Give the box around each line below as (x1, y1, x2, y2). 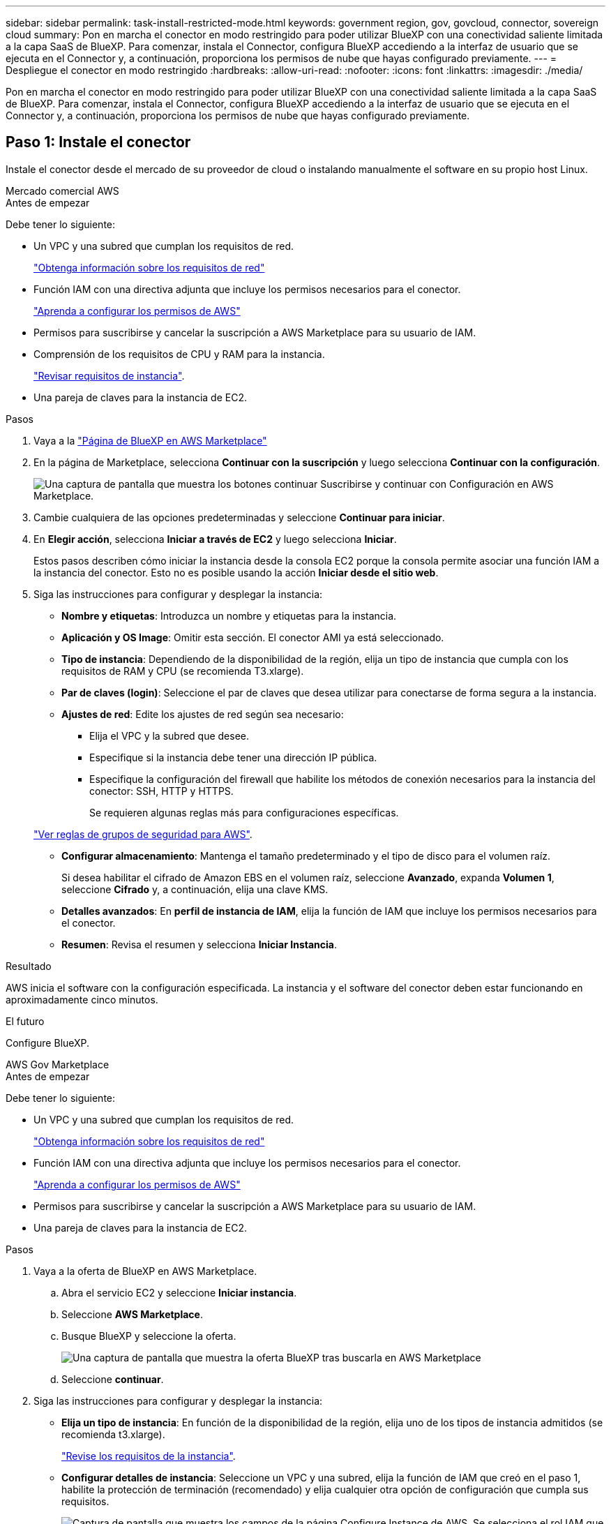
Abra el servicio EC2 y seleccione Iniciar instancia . (61, 1286, 297, 1299)
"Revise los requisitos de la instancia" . (61, 1449, 236, 1462)
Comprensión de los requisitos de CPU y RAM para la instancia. (33, 348, 325, 360)
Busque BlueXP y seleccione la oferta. (61, 1329, 236, 1342)
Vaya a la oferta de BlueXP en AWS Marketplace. (33, 1264, 257, 1277)
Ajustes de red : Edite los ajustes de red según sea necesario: (61, 708, 344, 720)
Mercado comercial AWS (6, 184, 119, 197)
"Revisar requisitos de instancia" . (33, 369, 185, 382)
